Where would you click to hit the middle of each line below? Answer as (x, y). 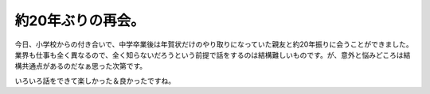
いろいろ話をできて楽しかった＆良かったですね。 (95, 81)
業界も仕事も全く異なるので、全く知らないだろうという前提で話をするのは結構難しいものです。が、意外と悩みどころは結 (213, 55)
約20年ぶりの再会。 (80, 21)
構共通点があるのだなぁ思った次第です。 (81, 66)
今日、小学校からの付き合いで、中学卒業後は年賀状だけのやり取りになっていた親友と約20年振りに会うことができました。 (214, 44)
